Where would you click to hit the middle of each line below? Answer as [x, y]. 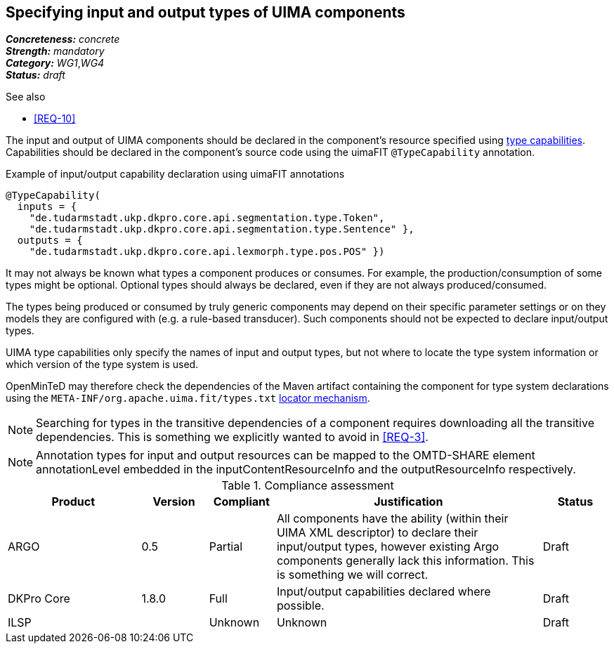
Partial [226, 547]
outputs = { [50, 241]
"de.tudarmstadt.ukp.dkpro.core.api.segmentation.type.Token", [207, 218]
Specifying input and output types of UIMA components [205, 12]
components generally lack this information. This [405, 561]
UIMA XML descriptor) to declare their [377, 533]
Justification [409, 502]
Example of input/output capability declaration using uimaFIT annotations [175, 174]
